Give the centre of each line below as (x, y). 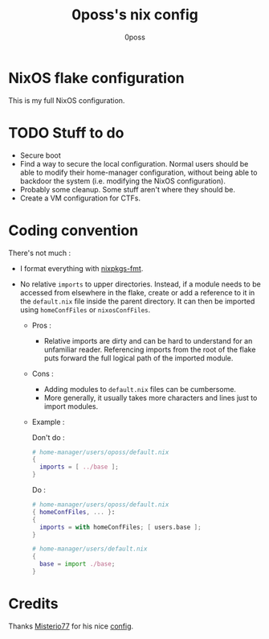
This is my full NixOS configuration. (67, 100)
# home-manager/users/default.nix (90, 549)
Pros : (42, 325)
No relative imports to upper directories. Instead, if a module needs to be (140, 284)
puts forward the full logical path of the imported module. (139, 358)
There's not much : (39, 253)
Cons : (43, 373)
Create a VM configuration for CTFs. (80, 198)
